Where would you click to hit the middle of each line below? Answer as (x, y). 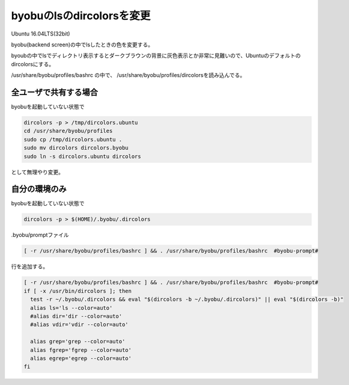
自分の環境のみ (39, 189)
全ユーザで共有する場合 (55, 92)
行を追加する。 (29, 266)
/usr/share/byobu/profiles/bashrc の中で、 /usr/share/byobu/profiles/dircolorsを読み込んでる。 (128, 75)
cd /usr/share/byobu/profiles (68, 131)
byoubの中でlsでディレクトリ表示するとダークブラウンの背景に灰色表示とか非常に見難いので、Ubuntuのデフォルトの (156, 56)
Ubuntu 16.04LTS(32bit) (41, 34)
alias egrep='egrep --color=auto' (81, 358)
